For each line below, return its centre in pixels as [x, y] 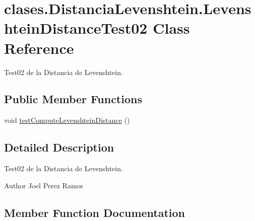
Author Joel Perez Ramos [44, 185]
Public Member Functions [73, 99]
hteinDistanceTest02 [76, 28]
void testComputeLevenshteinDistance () [67, 120]
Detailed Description [59, 147]
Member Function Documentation [95, 212]
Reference [39, 48]
